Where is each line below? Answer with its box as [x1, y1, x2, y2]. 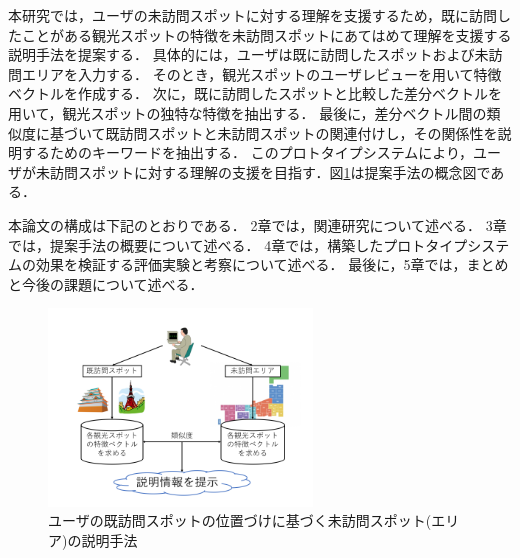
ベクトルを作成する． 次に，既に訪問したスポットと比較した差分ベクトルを [8, 83, 502, 104]
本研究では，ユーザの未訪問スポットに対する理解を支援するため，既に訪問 [8, 5, 498, 25]
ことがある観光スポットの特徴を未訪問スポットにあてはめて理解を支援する [21, 24, 512, 45]
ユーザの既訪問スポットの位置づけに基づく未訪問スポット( [48, 510, 432, 531]
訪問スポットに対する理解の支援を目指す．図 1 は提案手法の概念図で [49, 161, 491, 182]
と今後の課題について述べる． [8, 273, 204, 294]
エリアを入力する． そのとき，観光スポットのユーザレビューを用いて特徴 [21, 63, 502, 84]
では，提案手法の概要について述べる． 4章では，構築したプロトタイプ [8, 234, 468, 255]
